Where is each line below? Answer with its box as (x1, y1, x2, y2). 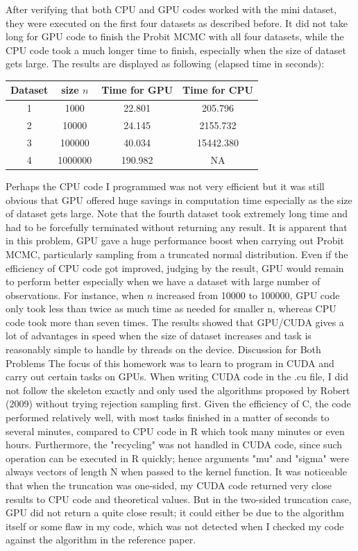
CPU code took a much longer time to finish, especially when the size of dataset (6, 42, 346, 57)
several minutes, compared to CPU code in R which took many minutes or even (6, 423, 345, 438)
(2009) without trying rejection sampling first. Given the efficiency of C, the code (6, 396, 351, 411)
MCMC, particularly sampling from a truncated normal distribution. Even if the (6, 246, 348, 261)
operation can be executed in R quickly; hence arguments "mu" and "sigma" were (6, 450, 350, 465)
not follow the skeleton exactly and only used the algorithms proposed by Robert (6, 382, 350, 397)
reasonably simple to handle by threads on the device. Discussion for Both (6, 342, 321, 357)
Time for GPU (101, 83, 173, 97)
